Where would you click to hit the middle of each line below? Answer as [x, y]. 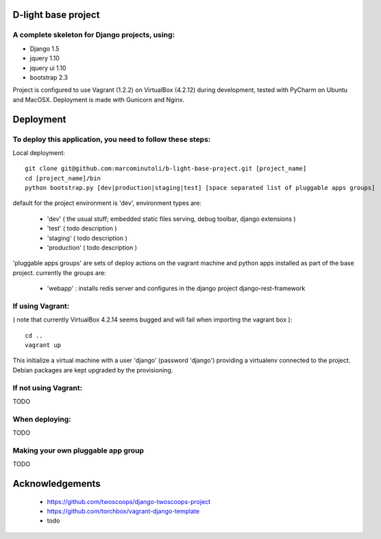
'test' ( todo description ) [82, 228]
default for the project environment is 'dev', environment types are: [107, 203]
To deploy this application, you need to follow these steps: [112, 139]
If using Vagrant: [41, 306]
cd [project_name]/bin [63, 178]
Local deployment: [39, 153]
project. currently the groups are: [59, 273]
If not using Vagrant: [47, 387]
